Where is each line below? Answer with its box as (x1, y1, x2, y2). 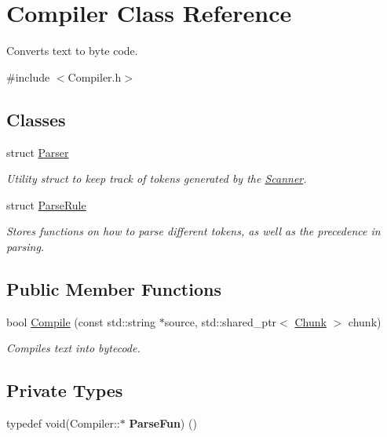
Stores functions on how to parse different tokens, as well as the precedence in (6, 223, 381, 239)
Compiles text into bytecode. (6, 340, 141, 356)
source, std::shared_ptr (164, 313, 277, 330)
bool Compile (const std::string (6, 313, 156, 330)
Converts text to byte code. (6, 42, 138, 59)
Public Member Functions (6, 276, 221, 300)
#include (6, 68, 50, 85)
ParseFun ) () (129, 415, 197, 432)
